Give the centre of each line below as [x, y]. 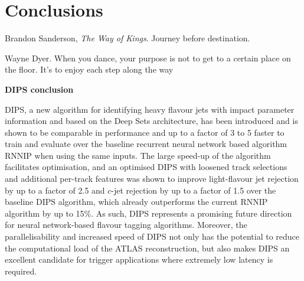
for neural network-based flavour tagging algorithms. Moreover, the [126, 225]
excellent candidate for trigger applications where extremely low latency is [139, 259]
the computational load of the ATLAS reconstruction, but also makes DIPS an [147, 248]
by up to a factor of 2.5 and [55, 190]
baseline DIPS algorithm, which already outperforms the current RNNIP [136, 202]
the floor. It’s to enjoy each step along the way [89, 69]
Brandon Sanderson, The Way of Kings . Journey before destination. [128, 38]
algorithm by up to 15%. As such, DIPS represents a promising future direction [148, 213]
